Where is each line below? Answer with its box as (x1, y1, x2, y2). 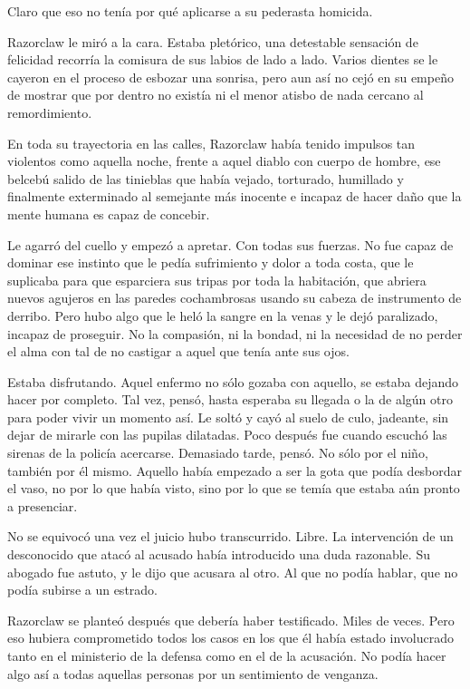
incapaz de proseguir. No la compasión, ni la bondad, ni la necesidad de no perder (7, 324, 463, 343)
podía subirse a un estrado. (7, 580, 158, 599)
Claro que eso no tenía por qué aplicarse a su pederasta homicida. (7, 2, 373, 20)
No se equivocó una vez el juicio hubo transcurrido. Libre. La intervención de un (7, 527, 454, 546)
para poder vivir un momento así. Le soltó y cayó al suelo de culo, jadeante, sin (7, 407, 449, 426)
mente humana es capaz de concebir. (7, 204, 210, 223)
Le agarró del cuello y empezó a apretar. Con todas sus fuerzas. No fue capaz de (7, 235, 454, 254)
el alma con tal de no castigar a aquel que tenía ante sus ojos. (7, 342, 350, 361)
